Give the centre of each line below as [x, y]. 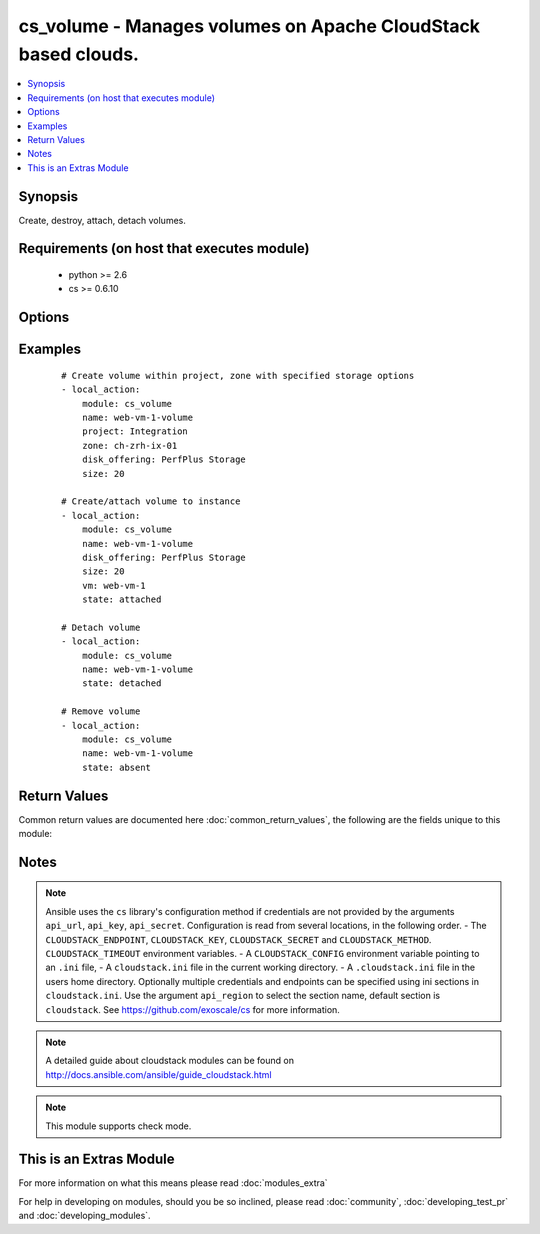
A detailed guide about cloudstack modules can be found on [170, 1061]
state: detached [121, 683]
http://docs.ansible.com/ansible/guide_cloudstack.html [158, 1074]
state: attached [121, 599]
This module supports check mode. [118, 1126]
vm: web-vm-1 [113, 585]
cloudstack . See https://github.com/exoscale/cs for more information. [192, 1009]
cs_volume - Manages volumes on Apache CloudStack [249, 26]
